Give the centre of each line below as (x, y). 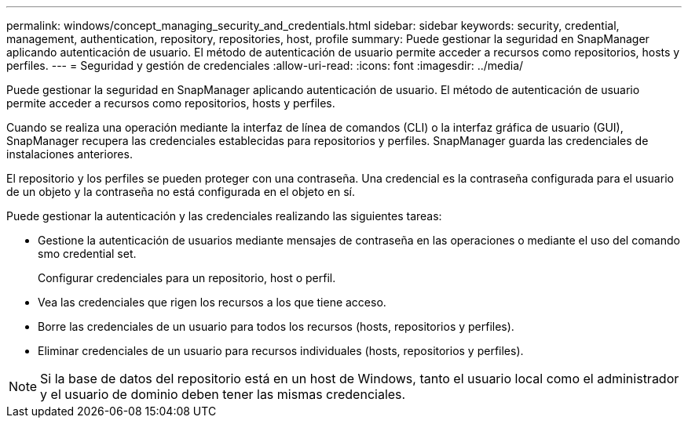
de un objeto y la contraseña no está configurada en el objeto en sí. (181, 192)
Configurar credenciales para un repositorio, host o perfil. (187, 278)
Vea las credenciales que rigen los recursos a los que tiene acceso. (212, 302)
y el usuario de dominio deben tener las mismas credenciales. (223, 394)
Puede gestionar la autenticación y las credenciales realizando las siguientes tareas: (224, 216)
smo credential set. (87, 254)
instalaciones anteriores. (70, 154)
